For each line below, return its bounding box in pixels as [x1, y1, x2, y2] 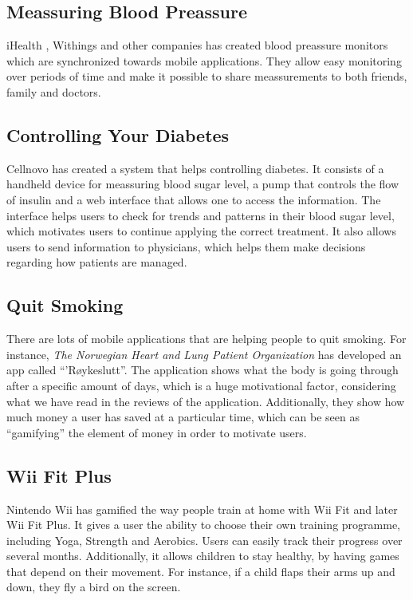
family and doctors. [6, 83, 101, 100]
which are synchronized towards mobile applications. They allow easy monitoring [6, 52, 402, 69]
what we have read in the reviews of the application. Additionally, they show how [6, 393, 405, 409]
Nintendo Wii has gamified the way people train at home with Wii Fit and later [6, 500, 398, 517]
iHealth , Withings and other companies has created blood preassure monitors [6, 37, 388, 53]
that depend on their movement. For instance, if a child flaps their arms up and [6, 562, 395, 579]
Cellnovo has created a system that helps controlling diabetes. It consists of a [6, 160, 384, 176]
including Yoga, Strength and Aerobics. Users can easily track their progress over [6, 531, 403, 548]
